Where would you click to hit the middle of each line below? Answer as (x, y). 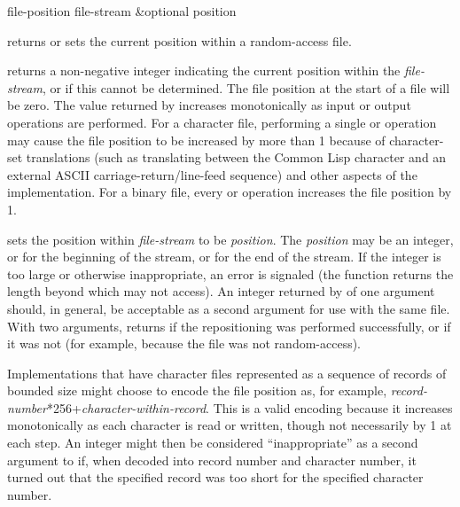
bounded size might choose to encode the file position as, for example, (197, 390)
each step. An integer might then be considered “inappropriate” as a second (213, 443)
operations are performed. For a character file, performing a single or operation (222, 122)
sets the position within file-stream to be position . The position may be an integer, (230, 239)
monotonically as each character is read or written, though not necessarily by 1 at (230, 425)
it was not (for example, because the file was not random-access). (184, 343)
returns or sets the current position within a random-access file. (179, 40)
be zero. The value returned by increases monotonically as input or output (209, 105)
